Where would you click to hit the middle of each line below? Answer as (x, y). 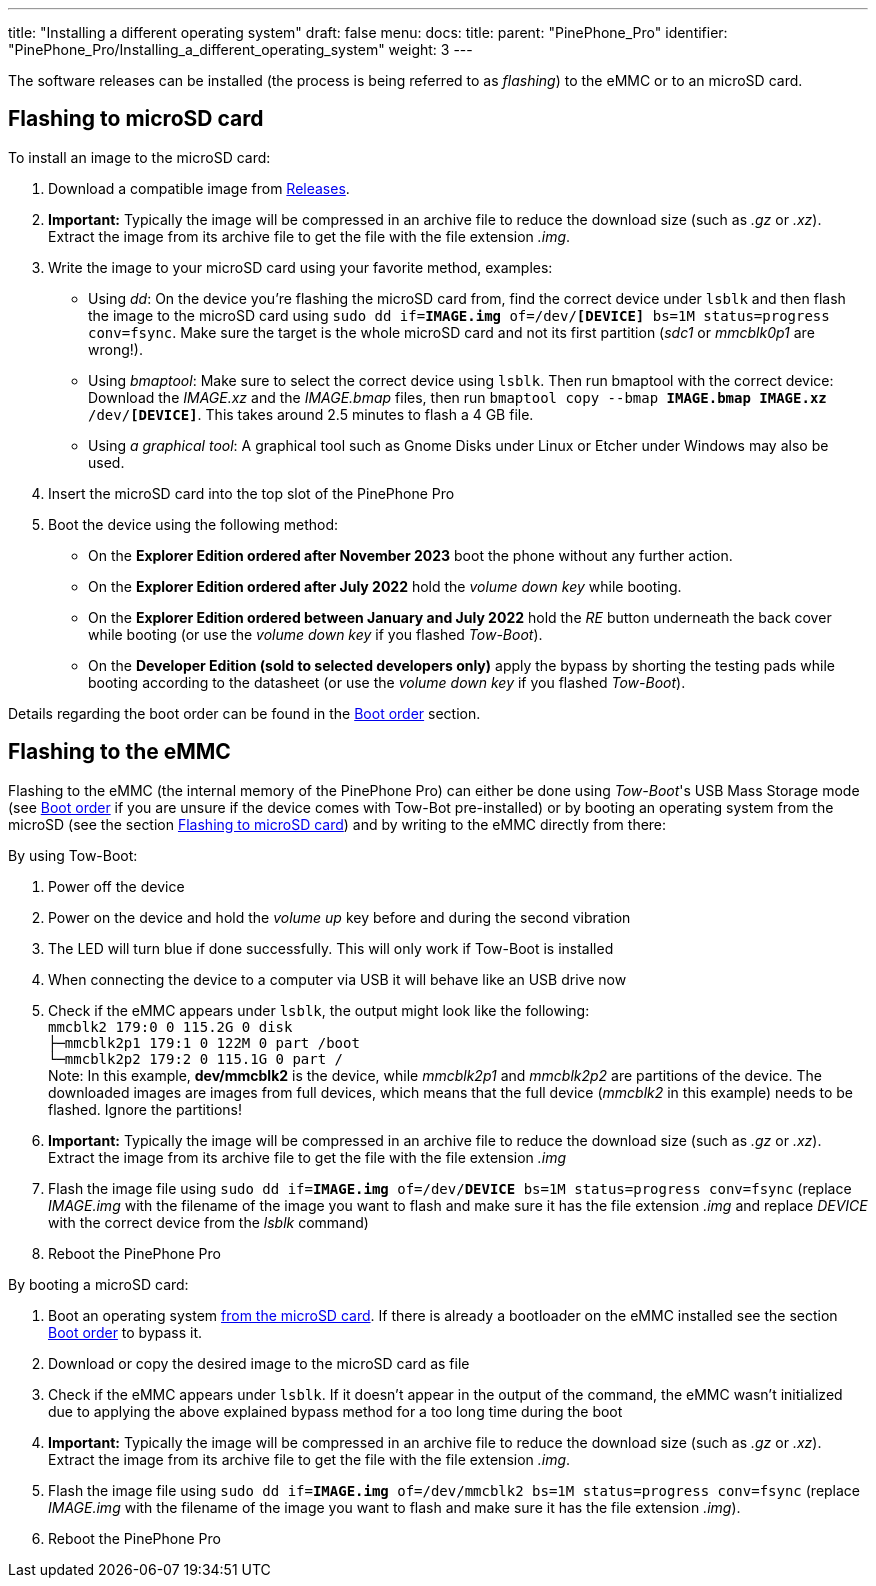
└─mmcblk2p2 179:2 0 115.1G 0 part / (196, 1058)
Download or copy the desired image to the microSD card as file (259, 1363)
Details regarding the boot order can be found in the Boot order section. (244, 713)
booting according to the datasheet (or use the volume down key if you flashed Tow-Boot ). (387, 682)
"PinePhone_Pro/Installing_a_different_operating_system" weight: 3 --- (240, 49)
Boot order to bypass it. (125, 1332)
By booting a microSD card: (98, 1284)
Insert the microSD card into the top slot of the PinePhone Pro (251, 493)
